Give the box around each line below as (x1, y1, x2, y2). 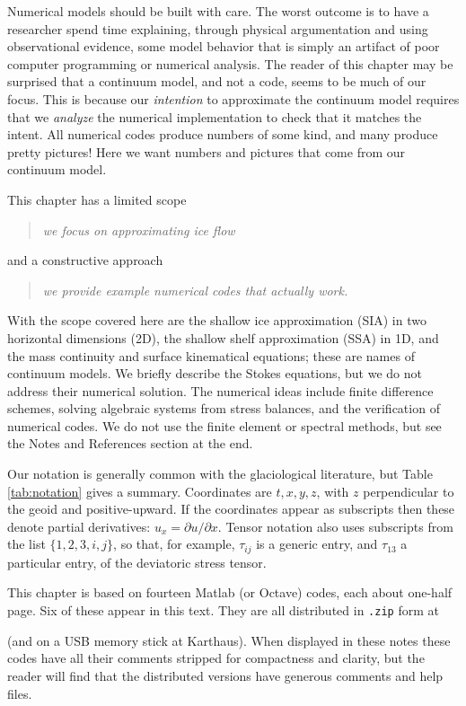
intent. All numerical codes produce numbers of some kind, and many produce (7, 125, 438, 144)
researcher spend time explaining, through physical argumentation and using (7, 19, 428, 38)
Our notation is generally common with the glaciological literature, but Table (7, 464, 433, 483)
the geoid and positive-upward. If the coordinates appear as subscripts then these (7, 499, 455, 518)
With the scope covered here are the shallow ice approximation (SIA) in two (7, 311, 426, 330)
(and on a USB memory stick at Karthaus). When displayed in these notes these (7, 631, 451, 649)
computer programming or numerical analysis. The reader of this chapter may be (7, 54, 453, 73)
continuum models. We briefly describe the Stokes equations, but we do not (7, 364, 422, 383)
